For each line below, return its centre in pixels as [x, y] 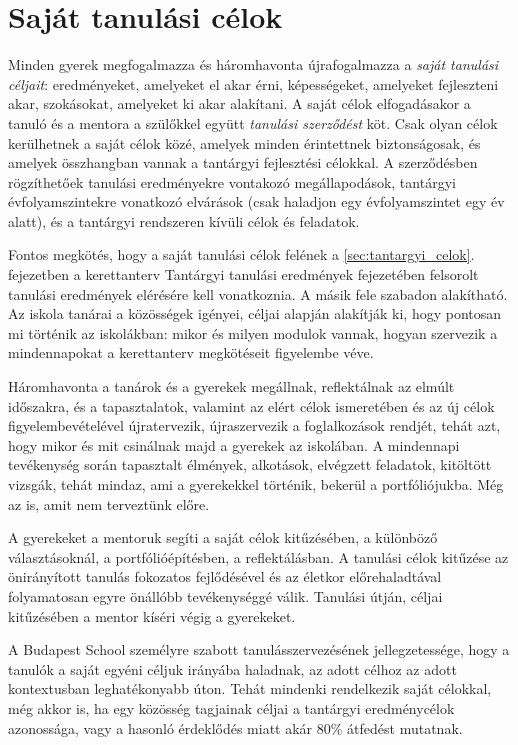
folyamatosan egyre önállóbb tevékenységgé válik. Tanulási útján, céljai [225, 595]
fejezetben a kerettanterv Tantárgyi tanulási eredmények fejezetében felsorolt [243, 274]
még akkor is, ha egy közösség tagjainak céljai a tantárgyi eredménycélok [231, 707]
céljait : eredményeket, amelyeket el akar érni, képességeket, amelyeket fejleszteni [253, 83]
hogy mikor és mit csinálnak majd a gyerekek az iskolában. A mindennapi [234, 444]
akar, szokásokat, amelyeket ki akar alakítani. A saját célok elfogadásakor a [239, 103]
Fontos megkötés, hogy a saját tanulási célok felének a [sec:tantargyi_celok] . [241, 254]
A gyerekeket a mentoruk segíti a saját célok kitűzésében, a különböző [223, 537]
